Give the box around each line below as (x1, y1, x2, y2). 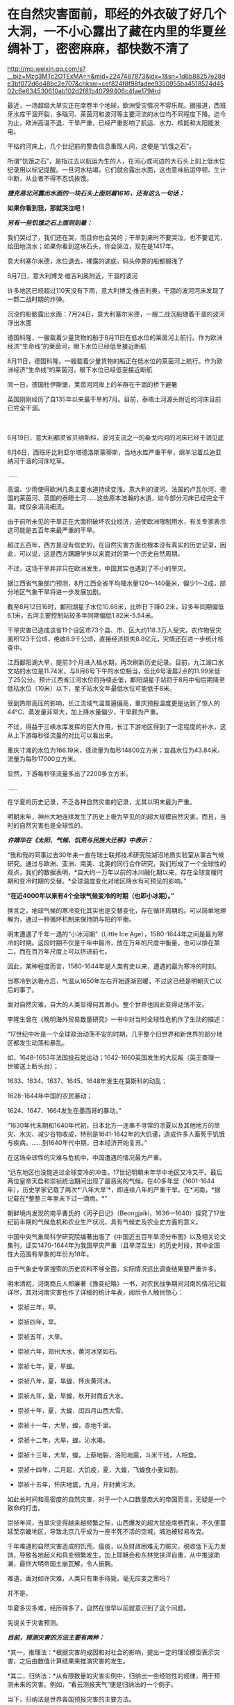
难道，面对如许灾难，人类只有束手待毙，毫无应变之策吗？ (7, 1574, 172, 1583)
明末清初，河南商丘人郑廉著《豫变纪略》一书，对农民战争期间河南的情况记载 (7, 1279, 226, 1288)
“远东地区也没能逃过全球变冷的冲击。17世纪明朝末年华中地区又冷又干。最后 (7, 1168, 223, 1176)
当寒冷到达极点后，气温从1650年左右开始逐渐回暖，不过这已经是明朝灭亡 (7, 977, 216, 985)
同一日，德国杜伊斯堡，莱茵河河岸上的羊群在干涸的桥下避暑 (7, 380, 178, 388)
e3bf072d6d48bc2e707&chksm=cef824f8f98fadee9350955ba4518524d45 (7, 79, 224, 88)
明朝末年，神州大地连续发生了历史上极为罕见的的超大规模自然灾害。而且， (7, 812, 220, 821)
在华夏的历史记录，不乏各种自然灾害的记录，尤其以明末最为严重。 (7, 797, 196, 806)
